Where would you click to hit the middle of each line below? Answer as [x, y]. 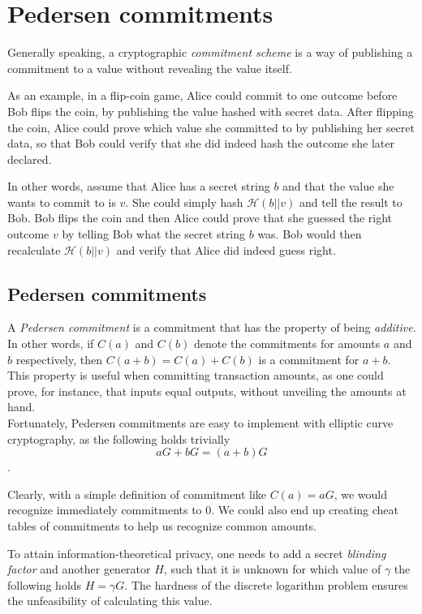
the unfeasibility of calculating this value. [110, 601]
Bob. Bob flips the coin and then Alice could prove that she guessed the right [200, 218]
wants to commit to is [62, 202]
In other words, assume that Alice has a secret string [139, 186]
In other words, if [51, 343]
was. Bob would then [310, 234]
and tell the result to [351, 202]
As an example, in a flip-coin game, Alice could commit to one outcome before [202, 95]
